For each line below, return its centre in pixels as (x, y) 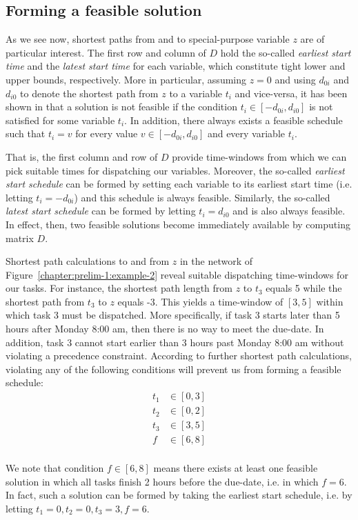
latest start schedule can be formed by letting (101, 211)
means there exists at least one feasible (236, 468)
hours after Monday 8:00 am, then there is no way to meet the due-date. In (165, 329)
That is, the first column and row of (82, 156)
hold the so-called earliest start (286, 52)
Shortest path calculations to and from (88, 261)
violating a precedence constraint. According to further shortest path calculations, (179, 356)
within (330, 301)
